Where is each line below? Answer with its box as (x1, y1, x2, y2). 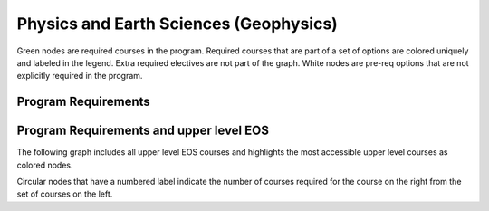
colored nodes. (16, 159, 73, 170)
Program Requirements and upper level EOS (16, 123, 269, 139)
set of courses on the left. (16, 188, 113, 199)
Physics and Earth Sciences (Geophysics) (16, 14, 339, 34)
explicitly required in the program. (16, 71, 143, 82)
